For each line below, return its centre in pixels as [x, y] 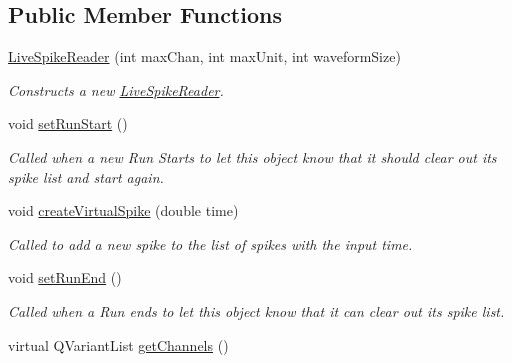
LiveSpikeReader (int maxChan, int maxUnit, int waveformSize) [204, 56]
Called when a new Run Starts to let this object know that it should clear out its [252, 156]
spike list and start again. [86, 176]
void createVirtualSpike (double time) [123, 210]
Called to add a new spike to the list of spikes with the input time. [210, 243]
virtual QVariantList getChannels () [118, 344]
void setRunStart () [68, 123]
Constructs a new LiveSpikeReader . [116, 89]
